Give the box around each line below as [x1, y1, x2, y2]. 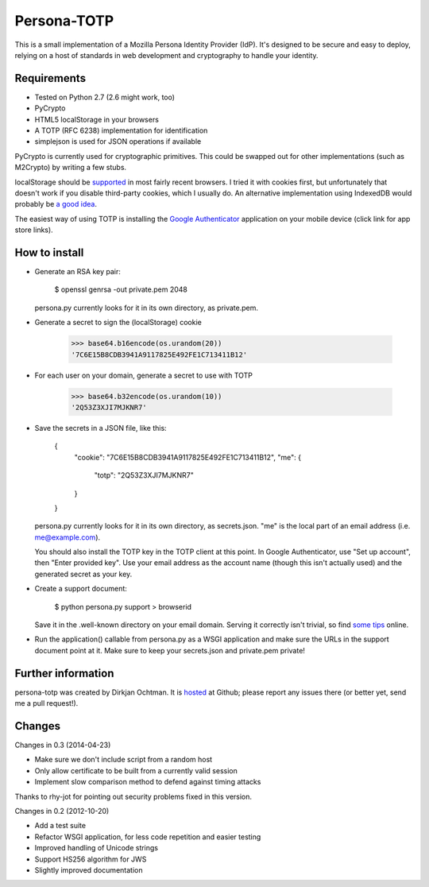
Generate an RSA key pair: [34, 267, 121, 277]
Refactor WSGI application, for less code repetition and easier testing [34, 831, 261, 842]
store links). [14, 225, 53, 234]
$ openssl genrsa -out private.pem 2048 [54, 285, 188, 294]
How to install [14, 246, 84, 259]
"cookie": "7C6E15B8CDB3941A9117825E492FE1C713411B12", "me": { [74, 452, 302, 462]
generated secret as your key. [34, 569, 133, 579]
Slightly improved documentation [34, 865, 143, 874]
